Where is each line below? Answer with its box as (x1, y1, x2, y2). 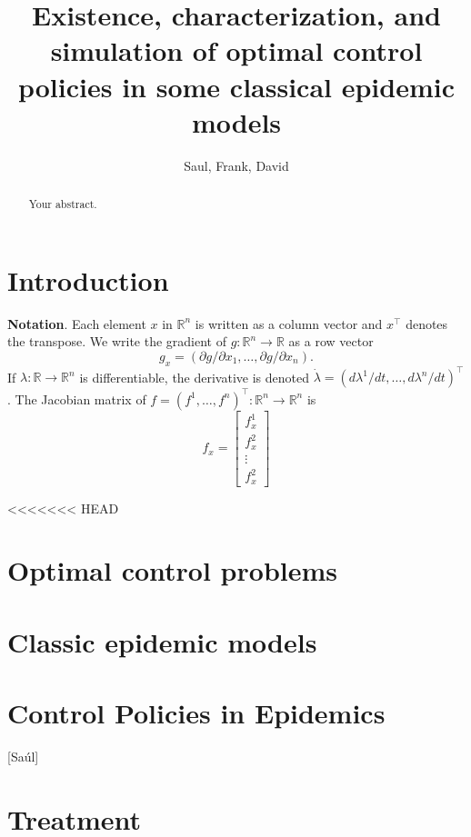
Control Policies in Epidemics (7, 694, 386, 732)
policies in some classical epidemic (17, 67, 455, 105)
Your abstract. (28, 196, 97, 212)
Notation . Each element (7, 314, 146, 333)
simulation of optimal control (50, 32, 423, 69)
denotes (406, 314, 448, 333)
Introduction (7, 261, 169, 298)
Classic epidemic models (7, 623, 317, 660)
